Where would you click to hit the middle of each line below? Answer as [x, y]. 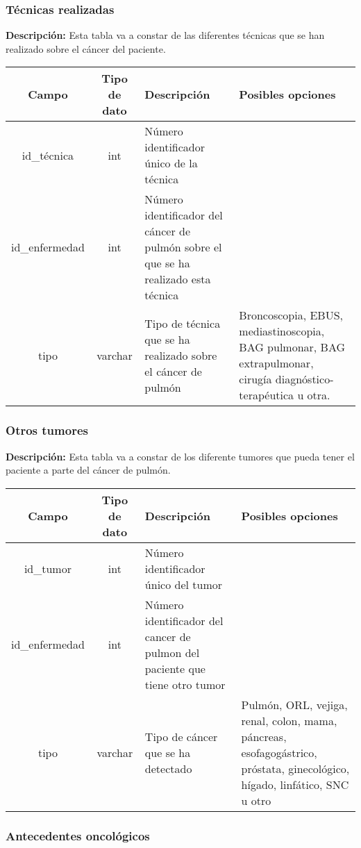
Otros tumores [47, 430]
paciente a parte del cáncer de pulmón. [88, 470]
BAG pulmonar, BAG [292, 347]
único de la [171, 163]
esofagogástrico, [279, 752]
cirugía [255, 379]
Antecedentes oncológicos [78, 835]
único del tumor [184, 584]
